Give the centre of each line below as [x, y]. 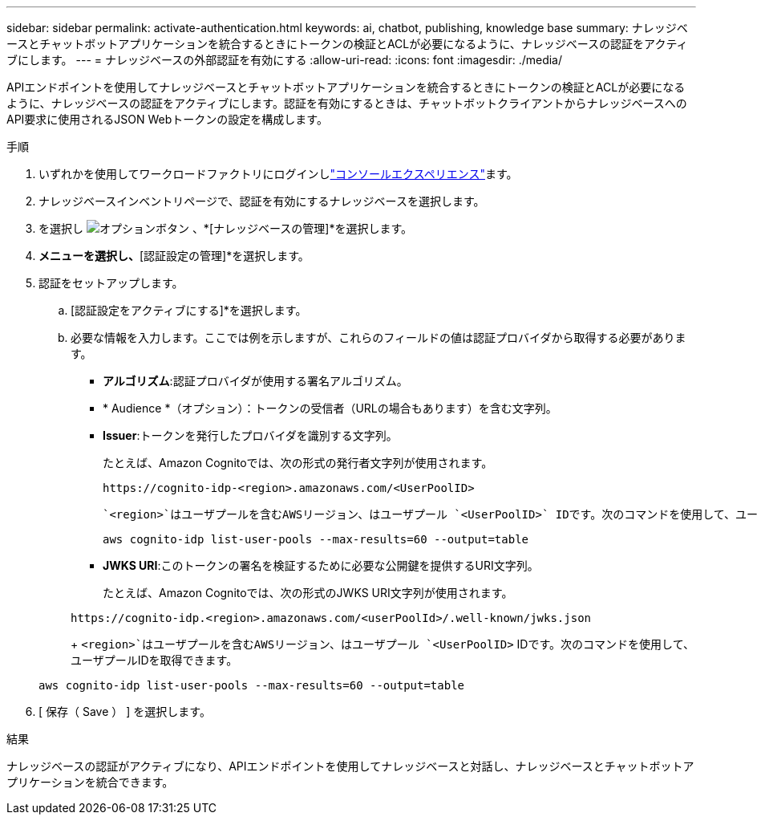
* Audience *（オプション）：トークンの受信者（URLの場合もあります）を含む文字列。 [330, 408]
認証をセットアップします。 [111, 283]
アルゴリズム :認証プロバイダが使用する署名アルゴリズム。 [255, 381]
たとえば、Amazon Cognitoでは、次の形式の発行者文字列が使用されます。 [298, 463]
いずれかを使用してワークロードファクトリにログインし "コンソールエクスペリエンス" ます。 [278, 174]
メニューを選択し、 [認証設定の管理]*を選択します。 [174, 256]
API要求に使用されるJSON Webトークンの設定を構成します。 [167, 119]
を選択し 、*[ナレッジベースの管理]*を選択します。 [226, 228]
